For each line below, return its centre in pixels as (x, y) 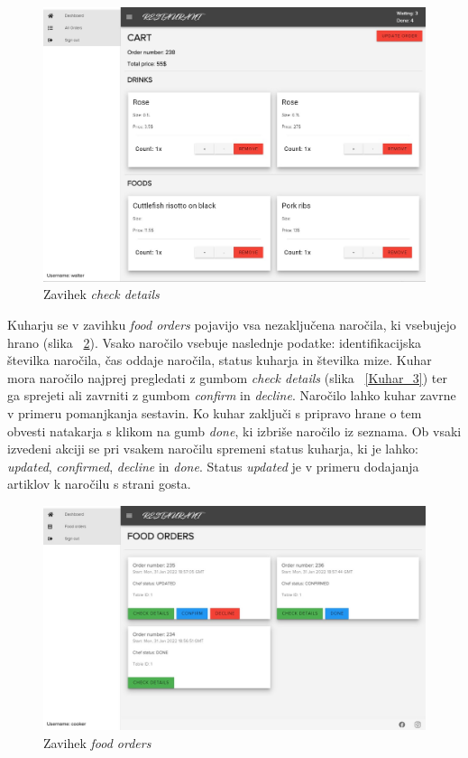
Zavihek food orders (97, 742)
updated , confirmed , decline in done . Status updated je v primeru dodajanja (213, 466)
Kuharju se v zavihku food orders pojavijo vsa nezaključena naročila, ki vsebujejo (232, 324)
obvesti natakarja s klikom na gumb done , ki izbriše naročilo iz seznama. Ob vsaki (234, 430)
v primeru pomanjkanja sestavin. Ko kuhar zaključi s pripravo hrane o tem (215, 412)
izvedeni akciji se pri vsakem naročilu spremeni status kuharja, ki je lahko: (213, 449)
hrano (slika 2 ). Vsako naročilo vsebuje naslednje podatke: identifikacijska (215, 342)
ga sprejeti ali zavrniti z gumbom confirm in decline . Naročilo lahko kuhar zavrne (232, 395)
